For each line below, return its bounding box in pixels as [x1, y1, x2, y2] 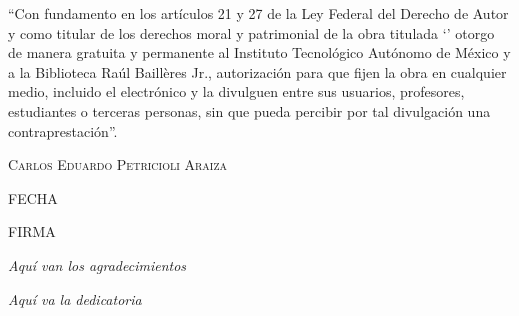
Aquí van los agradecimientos [8, 254, 187, 275]
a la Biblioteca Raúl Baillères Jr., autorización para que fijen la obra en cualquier [8, 61, 507, 82]
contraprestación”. [8, 120, 118, 141]
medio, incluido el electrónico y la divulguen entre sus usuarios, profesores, [8, 81, 465, 102]
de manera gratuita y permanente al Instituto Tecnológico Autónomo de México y [8, 42, 511, 63]
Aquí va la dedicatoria [8, 288, 142, 309]
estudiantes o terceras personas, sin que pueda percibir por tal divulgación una [8, 100, 491, 121]
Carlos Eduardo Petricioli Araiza [8, 154, 228, 175]
